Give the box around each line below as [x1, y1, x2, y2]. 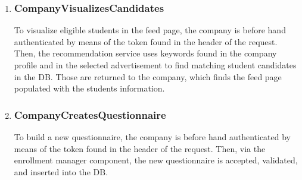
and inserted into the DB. [14, 165, 108, 178]
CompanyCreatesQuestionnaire [14, 107, 166, 122]
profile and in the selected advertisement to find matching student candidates [14, 59, 297, 71]
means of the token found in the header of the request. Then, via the [14, 142, 266, 154]
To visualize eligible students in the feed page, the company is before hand [14, 24, 286, 36]
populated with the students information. [14, 82, 165, 94]
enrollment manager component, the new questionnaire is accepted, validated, [14, 154, 298, 166]
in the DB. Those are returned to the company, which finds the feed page [14, 70, 282, 83]
